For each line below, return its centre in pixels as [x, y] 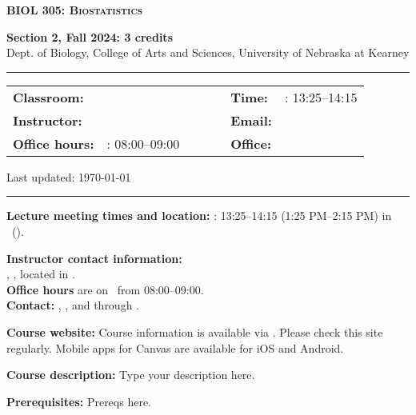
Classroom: [48, 97]
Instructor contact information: [94, 258]
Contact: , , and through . [73, 305]
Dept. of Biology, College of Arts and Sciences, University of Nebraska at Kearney [208, 52]
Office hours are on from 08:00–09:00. [105, 289]
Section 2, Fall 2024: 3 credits [90, 36]
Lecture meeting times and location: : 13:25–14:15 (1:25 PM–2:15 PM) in [199, 215]
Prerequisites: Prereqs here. [79, 401]
